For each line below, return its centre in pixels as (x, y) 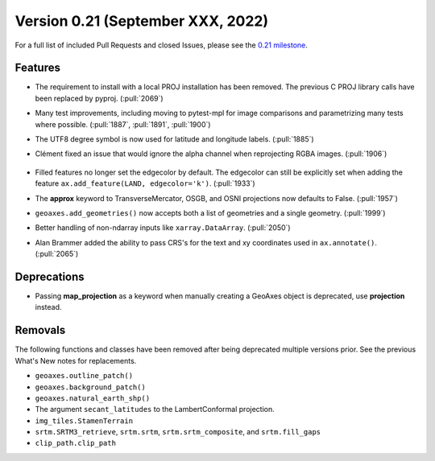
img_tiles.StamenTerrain (84, 421)
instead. (48, 307)
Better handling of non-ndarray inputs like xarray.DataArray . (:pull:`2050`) (163, 228)
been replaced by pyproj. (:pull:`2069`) (99, 98)
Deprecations (50, 276)
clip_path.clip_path (76, 443)
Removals (40, 330)
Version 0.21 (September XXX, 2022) (142, 21)
